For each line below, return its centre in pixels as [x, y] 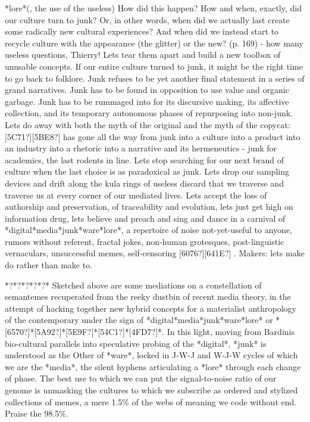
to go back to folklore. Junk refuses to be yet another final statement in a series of [155, 78]
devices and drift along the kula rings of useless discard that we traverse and [144, 183]
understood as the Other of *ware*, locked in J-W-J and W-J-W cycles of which [151, 355]
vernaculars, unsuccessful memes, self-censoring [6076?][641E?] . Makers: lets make [155, 253]
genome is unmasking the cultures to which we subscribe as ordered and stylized [151, 390]
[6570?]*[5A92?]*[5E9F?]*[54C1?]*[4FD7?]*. [84, 332]
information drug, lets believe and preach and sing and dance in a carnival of [145, 218]
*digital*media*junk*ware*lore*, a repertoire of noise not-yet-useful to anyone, [148, 230]
